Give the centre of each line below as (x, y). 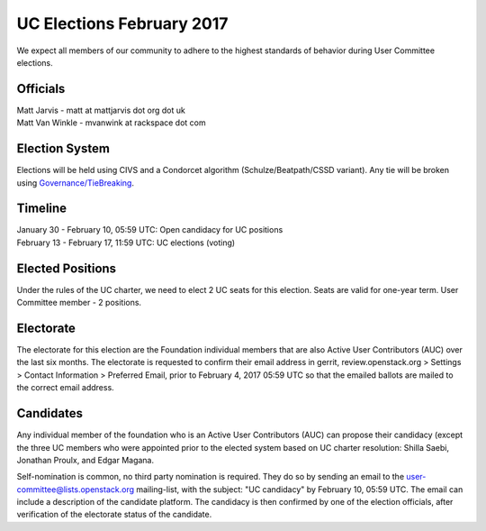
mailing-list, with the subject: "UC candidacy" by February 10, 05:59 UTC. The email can (300, 489)
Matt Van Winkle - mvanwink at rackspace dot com (111, 123)
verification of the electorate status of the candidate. (114, 515)
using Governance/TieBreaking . (76, 183)
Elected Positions (67, 268)
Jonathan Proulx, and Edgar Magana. (85, 460)
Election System (63, 149)
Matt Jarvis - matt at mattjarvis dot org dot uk (101, 110)
